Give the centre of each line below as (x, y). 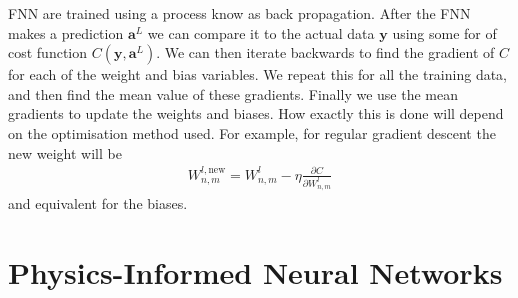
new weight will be (65, 152)
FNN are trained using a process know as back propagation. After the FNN (239, 13)
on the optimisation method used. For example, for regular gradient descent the (252, 132)
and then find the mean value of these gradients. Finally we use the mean (233, 93)
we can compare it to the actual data (261, 32)
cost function (48, 52)
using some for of (444, 32)
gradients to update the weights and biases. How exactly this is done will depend (256, 113)
